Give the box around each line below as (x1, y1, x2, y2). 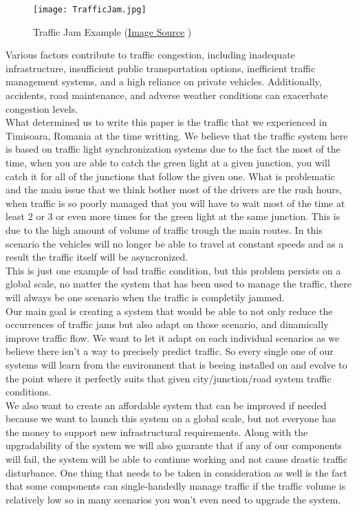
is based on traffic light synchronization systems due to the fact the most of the (6, 142, 340, 156)
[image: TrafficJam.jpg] (33, 5, 147, 14)
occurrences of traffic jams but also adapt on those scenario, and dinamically (6, 317, 329, 331)
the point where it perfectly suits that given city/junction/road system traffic (6, 371, 332, 385)
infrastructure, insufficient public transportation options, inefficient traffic (6, 61, 316, 75)
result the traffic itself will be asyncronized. (6, 250, 188, 264)
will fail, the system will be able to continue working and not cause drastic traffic (6, 452, 348, 466)
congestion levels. (6, 101, 78, 116)
